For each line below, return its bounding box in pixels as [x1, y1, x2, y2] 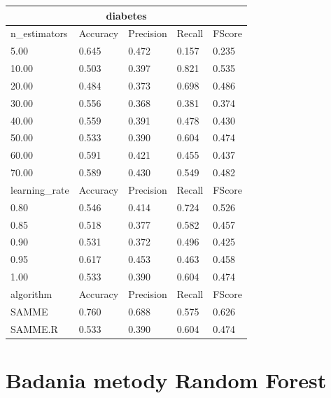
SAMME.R [10, 321, 58, 336]
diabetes [106, 8, 147, 22]
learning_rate [10, 182, 69, 197]
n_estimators [10, 26, 68, 41]
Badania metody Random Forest [6, 365, 327, 394]
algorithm [10, 287, 52, 301]
